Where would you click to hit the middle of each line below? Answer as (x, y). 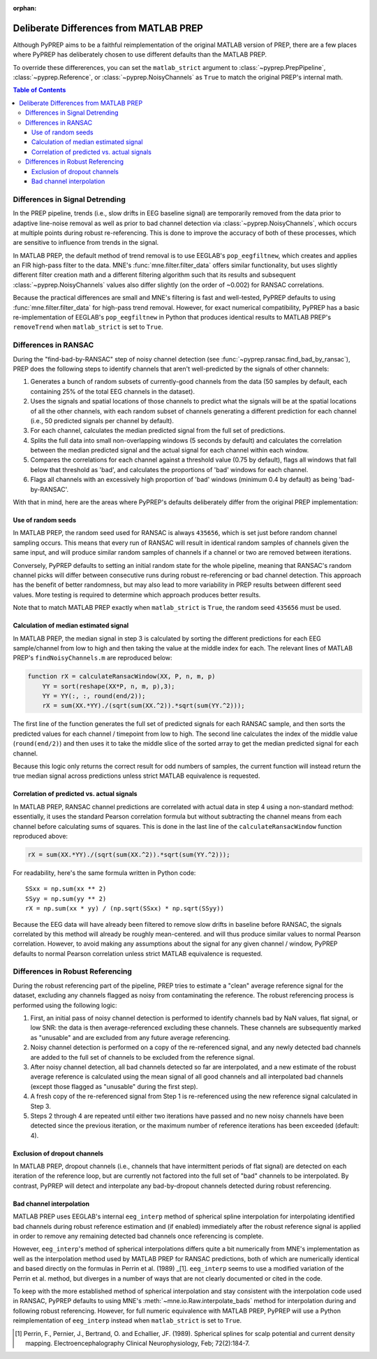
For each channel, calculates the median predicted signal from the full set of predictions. (158, 431)
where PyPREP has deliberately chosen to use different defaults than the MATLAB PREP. (140, 55)
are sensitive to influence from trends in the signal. (86, 243)
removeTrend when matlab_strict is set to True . (88, 327)
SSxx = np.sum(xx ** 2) (66, 889)
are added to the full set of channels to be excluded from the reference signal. (142, 1057)
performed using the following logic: (65, 1005)
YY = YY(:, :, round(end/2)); (94, 696)
